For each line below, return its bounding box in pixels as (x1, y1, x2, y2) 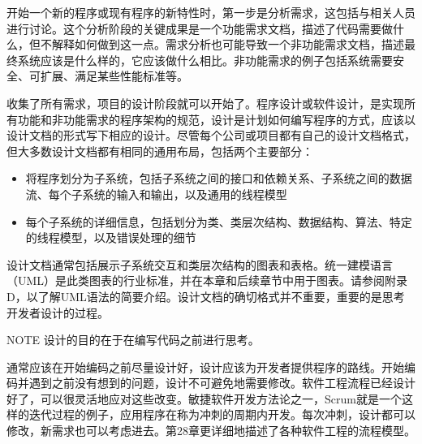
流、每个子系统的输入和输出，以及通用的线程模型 (25, 185, 287, 202)
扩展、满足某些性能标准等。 (40, 67, 188, 84)
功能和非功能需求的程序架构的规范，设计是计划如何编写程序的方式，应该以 (17, 110, 416, 127)
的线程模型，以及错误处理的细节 (25, 229, 196, 246)
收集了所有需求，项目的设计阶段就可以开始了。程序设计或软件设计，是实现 (6, 94, 404, 111)
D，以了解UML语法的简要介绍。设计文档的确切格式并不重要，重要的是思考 (6, 287, 405, 304)
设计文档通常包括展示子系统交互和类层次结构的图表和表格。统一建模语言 (6, 256, 393, 273)
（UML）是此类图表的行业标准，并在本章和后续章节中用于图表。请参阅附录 (6, 272, 408, 289)
